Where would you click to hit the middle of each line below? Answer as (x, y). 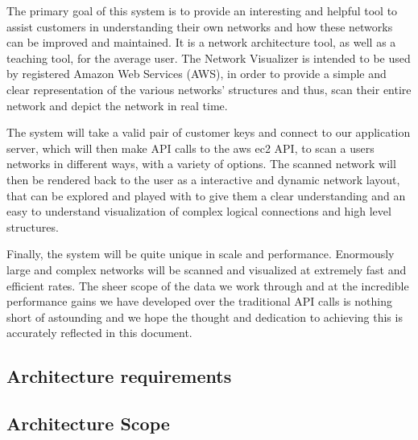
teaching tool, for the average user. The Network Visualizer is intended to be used (209, 58)
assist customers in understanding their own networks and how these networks (200, 26)
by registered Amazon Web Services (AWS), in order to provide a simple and (197, 74)
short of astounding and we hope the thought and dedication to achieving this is (205, 317)
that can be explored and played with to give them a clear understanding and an (206, 195)
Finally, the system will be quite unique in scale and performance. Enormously (201, 254)
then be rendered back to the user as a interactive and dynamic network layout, (203, 179)
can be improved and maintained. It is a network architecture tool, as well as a (201, 42)
